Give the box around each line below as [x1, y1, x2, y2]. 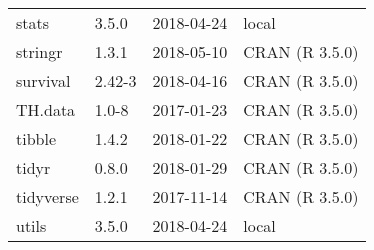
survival [16, 69, 71, 92]
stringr [16, 40, 63, 63]
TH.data [16, 98, 76, 121]
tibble [16, 127, 57, 150]
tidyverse [16, 185, 79, 208]
